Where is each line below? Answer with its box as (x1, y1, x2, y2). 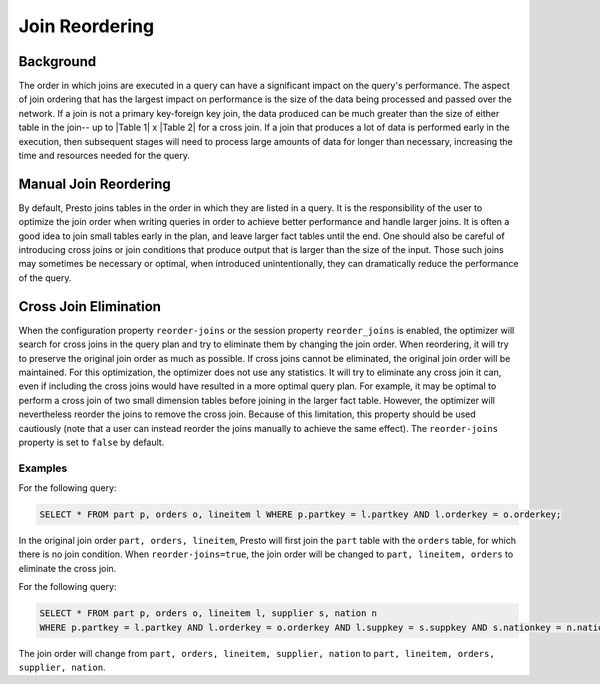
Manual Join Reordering (18, 175, 172, 192)
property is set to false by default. (18, 436, 165, 448)
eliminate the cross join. (18, 562, 117, 574)
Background (18, 53, 97, 70)
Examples (18, 461, 68, 475)
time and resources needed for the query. (18, 150, 190, 162)
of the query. (18, 271, 72, 284)
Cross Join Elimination (18, 298, 162, 315)
